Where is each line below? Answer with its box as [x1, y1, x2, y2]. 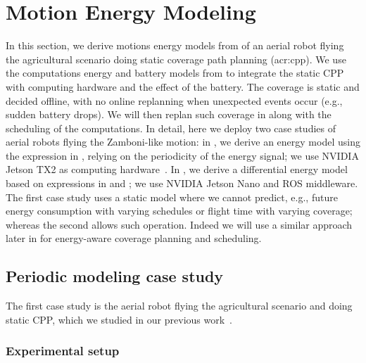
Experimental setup [6, 342, 120, 359]
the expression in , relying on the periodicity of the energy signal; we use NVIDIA [6, 148, 359, 163]
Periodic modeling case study [6, 265, 224, 287]
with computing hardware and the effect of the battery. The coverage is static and [6, 79, 360, 94]
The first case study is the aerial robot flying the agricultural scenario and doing [6, 298, 353, 313]
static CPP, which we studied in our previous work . [6, 312, 232, 326]
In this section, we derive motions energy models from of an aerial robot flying [6, 38, 344, 53]
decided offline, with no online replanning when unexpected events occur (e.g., [6, 93, 343, 108]
